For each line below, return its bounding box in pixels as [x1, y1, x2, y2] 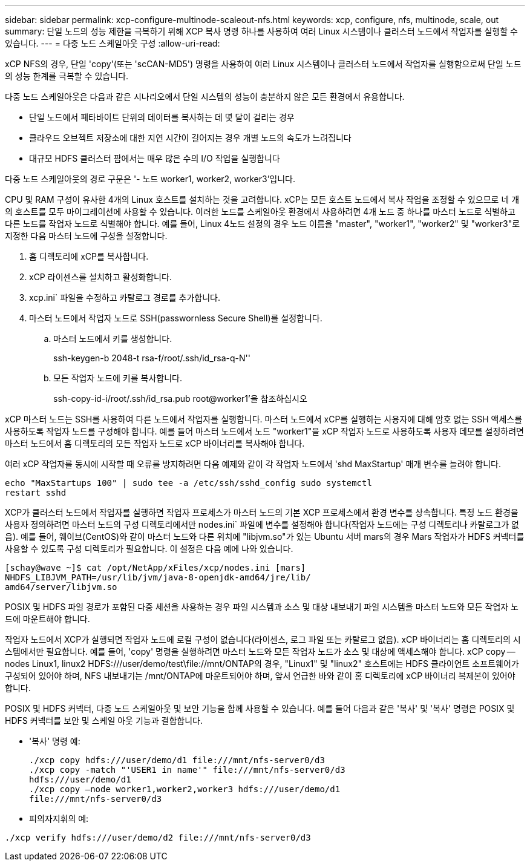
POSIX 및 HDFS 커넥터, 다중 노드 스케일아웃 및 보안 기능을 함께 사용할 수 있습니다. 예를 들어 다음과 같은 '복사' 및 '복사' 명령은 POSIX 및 [5, 703, 515, 713]
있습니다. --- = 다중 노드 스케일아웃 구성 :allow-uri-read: [5, 38, 220, 48]
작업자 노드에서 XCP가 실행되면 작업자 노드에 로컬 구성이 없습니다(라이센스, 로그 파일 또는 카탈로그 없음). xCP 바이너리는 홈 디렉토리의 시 [5, 634, 521, 645]
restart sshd [5, 488, 67, 497]
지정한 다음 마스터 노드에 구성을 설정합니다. [5, 231, 168, 241]
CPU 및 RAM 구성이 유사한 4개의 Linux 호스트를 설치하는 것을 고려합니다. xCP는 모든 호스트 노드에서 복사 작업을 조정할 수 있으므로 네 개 [5, 194, 520, 205]
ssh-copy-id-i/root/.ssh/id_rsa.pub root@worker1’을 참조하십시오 [53, 393, 307, 404]
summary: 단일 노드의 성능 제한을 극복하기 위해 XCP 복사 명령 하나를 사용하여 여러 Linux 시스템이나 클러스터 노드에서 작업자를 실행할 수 [5, 26, 518, 36]
